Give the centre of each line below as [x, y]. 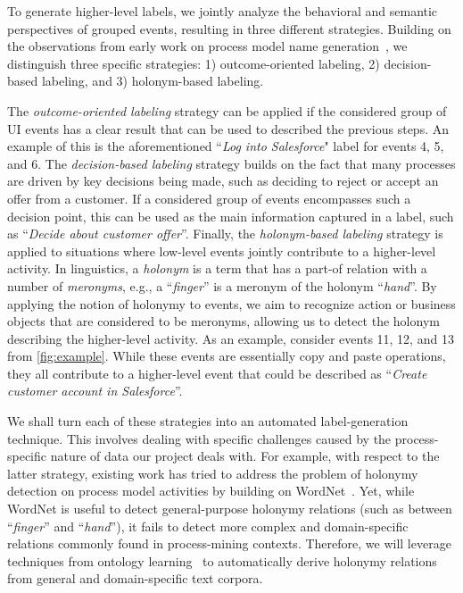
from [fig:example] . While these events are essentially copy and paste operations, [227, 356]
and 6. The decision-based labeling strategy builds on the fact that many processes [231, 163]
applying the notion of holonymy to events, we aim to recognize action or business [231, 303]
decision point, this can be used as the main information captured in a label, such [231, 216]
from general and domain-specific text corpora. [135, 578]
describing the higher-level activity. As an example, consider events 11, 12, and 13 [231, 338]
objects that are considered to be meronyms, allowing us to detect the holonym [223, 321]
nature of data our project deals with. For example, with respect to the [245, 456]
